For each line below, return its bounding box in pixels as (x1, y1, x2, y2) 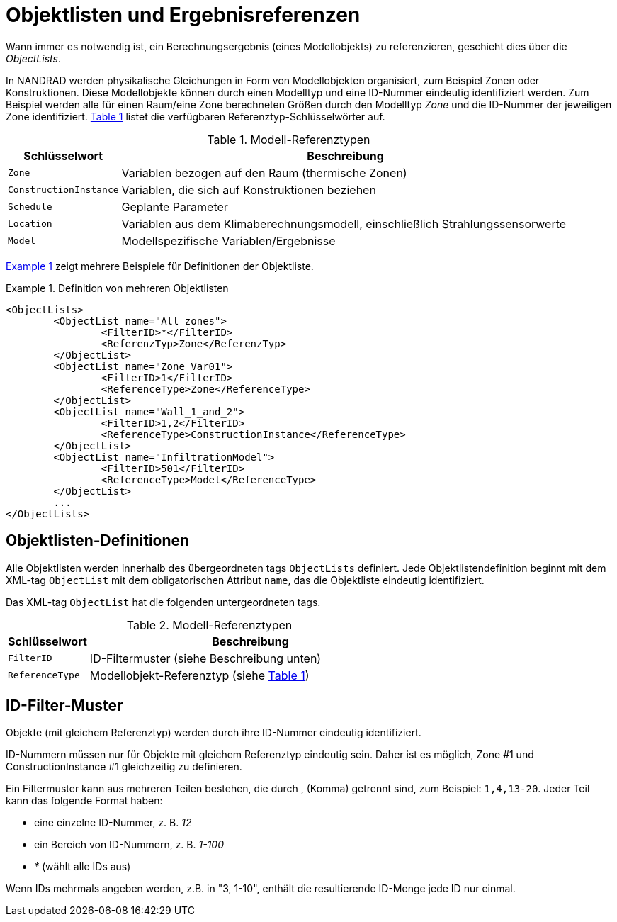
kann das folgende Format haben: (6, 794, 163, 807)
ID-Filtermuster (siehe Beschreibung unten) (89, 651, 322, 665)
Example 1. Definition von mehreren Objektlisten (6, 281, 229, 294)
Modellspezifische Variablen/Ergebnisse (121, 233, 336, 248)
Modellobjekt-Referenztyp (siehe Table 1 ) (89, 668, 310, 682)
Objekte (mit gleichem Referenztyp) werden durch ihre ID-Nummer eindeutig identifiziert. (6, 726, 421, 739)
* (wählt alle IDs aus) (34, 860, 131, 873)
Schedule (8, 201, 52, 213)
